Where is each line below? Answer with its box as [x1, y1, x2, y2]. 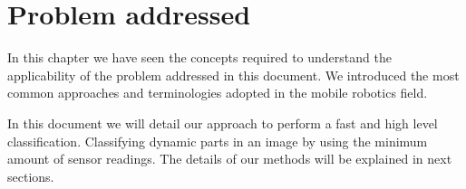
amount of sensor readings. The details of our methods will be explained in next [7, 149, 452, 168]
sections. [7, 166, 54, 185]
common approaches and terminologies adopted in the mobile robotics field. [7, 83, 428, 102]
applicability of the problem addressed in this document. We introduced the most [7, 65, 460, 84]
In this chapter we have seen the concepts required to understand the [7, 48, 392, 67]
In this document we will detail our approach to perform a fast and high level [7, 113, 438, 132]
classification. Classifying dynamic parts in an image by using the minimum [7, 131, 428, 150]
